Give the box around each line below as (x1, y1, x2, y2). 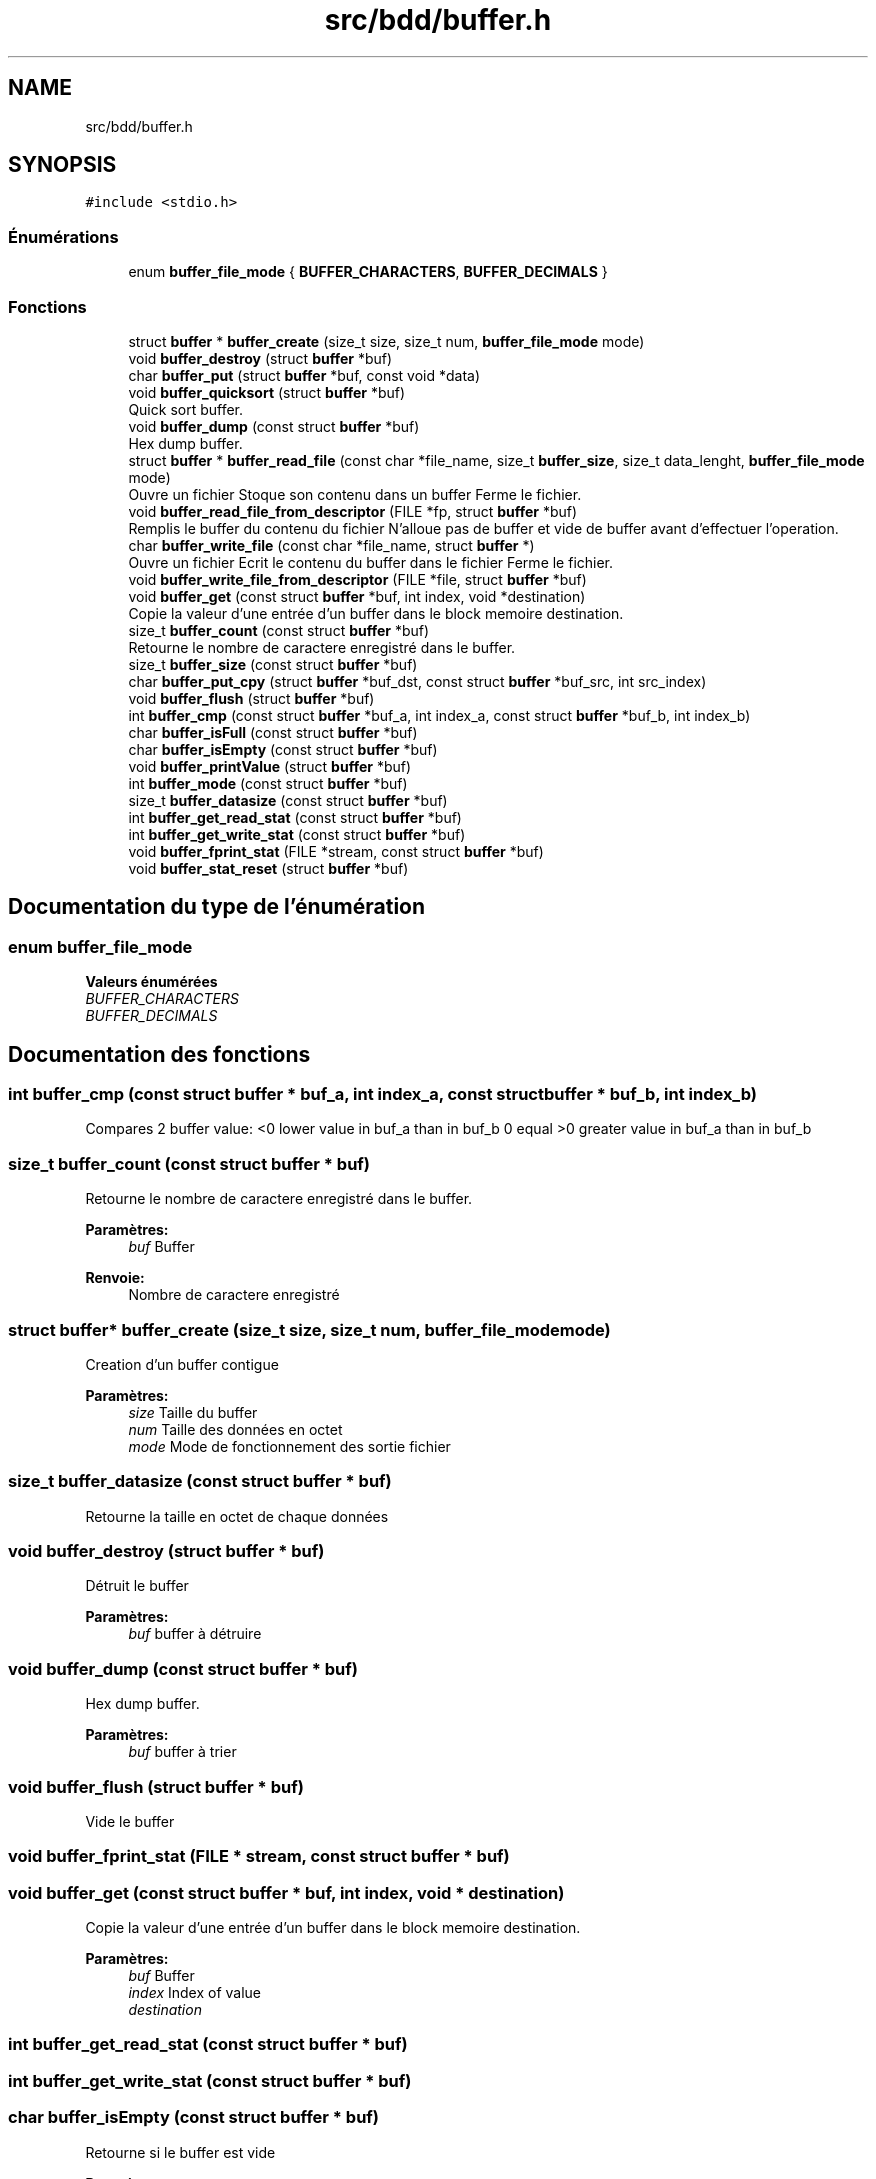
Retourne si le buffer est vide (85, 2143, 276, 2161)
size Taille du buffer (128, 1403, 258, 1421)
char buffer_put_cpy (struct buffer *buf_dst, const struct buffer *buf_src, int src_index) (128, 672, 707, 690)
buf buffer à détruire (128, 1625, 262, 1643)
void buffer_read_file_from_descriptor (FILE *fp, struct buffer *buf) (128, 502, 578, 520)
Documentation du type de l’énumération (8, 894, 426, 920)
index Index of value (128, 1984, 262, 2001)
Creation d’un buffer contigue (85, 1355, 279, 1373)
